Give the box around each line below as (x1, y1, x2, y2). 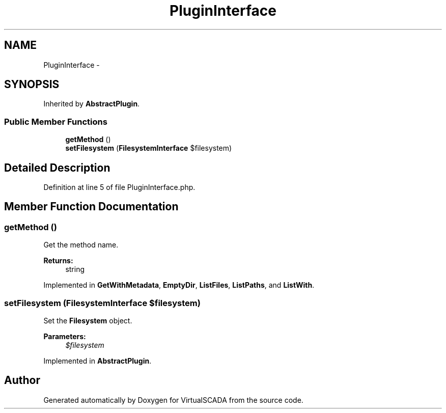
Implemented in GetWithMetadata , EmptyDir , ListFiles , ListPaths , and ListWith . (43, 281, 315, 290)
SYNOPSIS (4, 78, 60, 91)
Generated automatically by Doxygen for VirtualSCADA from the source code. (43, 395, 303, 404)
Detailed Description (4, 161, 110, 174)
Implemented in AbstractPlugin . (43, 356, 152, 365)
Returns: (43, 256, 73, 265)
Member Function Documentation (4, 200, 179, 213)
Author (4, 374, 40, 387)
